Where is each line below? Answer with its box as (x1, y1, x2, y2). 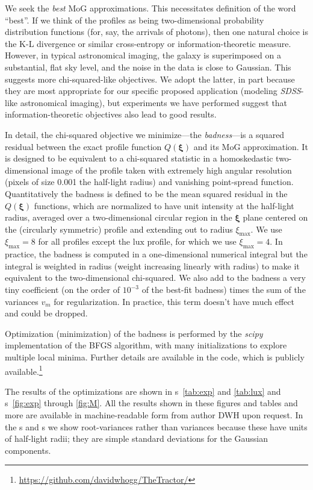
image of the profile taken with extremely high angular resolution (51, 163, 292, 176)
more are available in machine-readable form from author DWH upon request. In (5, 409, 303, 421)
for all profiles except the (38, 235, 131, 248)
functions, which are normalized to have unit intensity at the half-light (34, 199, 294, 212)
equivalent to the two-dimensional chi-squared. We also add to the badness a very (5, 271, 306, 284)
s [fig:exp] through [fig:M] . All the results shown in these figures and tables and (5, 397, 298, 409)
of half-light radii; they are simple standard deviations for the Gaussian (5, 432, 268, 445)
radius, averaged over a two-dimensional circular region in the (5, 211, 232, 224)
